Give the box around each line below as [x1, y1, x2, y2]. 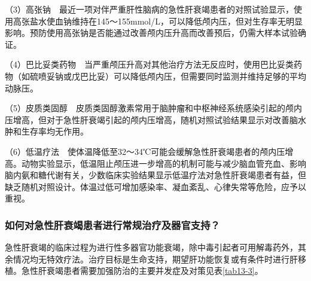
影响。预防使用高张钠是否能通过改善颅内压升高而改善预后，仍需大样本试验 [5, 26, 298, 39]
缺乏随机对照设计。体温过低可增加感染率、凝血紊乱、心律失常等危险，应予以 [5, 180, 306, 193]
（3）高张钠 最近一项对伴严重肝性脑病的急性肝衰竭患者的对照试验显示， [5, 3, 294, 15]
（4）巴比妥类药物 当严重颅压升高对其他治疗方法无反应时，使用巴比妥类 [5, 58, 294, 71]
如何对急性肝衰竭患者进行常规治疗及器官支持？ [5, 217, 220, 232]
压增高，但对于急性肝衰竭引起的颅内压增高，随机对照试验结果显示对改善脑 [5, 113, 298, 126]
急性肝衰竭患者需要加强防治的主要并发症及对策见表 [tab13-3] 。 [21, 264, 263, 277]
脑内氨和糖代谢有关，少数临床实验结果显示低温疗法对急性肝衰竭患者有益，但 [5, 169, 306, 181]
